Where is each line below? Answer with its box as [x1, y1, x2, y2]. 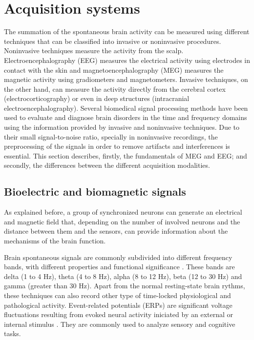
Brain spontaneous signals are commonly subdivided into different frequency [4, 252, 233, 262]
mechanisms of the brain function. [4, 236, 106, 246]
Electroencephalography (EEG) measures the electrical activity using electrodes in [4, 55, 251, 65]
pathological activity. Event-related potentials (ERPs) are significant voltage [4, 300, 233, 310]
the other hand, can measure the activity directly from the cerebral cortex [4, 83, 226, 94]
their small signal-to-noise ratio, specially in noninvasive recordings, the [4, 131, 218, 141]
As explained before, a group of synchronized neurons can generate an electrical [4, 207, 242, 217]
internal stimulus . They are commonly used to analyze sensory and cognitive [4, 319, 235, 329]
